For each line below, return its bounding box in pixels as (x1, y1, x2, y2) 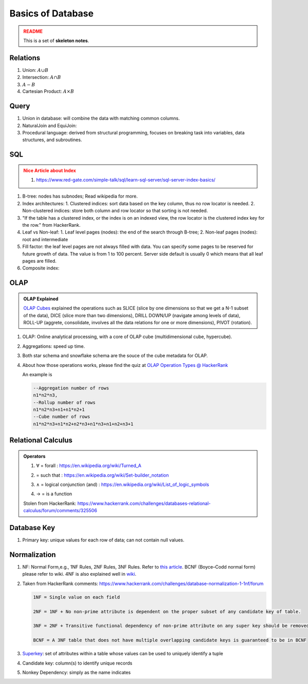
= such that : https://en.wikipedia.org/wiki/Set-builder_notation (36, 472, 169, 478)
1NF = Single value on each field (33, 594, 120, 600)
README (23, 28, 43, 34)
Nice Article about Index (23, 167, 76, 173)
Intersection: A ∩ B (22, 74, 61, 81)
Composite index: (22, 265, 60, 271)
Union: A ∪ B (22, 67, 49, 73)
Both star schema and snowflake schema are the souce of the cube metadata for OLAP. (22, 353, 208, 359)
